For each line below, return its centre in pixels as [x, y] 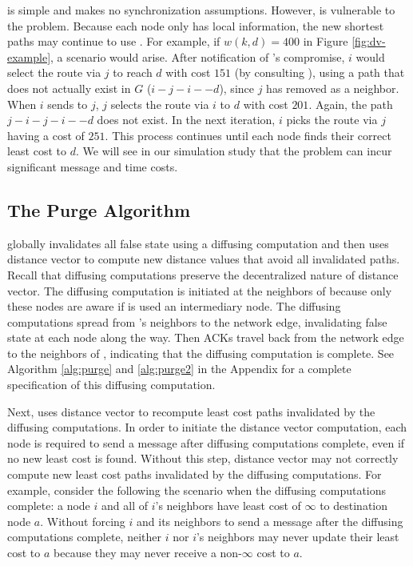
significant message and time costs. [93, 166]
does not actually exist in [69, 88]
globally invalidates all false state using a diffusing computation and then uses [198, 243]
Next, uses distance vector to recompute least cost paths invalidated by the [191, 411]
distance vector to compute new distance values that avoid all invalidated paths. [204, 259]
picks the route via [332, 120]
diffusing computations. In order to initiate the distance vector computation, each [207, 427]
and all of [125, 506]
